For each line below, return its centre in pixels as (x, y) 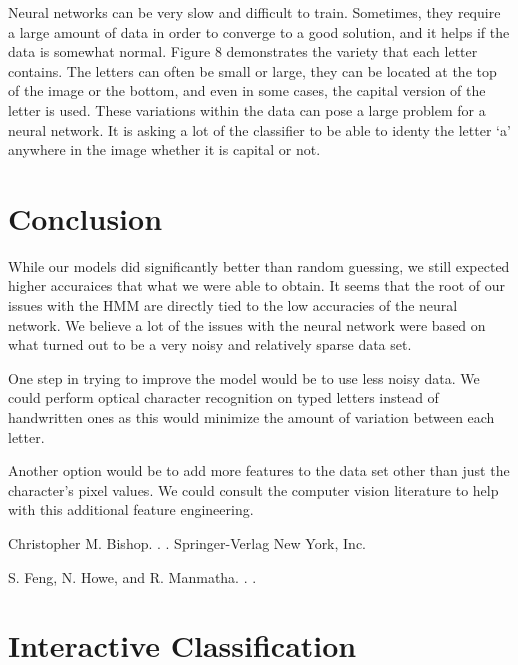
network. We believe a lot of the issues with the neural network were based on (247, 324)
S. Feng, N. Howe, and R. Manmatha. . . (132, 576)
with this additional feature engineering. (131, 509)
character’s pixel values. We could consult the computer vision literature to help (253, 489)
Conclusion (85, 217)
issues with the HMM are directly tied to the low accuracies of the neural (233, 305)
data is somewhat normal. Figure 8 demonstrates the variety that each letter (243, 51)
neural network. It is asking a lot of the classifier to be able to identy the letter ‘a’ (259, 129)
